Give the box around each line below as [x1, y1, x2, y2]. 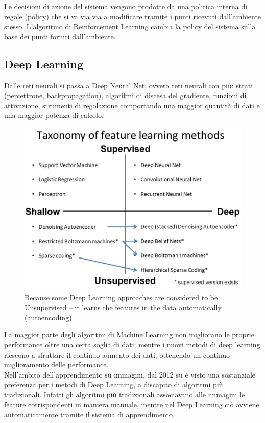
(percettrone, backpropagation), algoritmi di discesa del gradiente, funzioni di [4, 90, 247, 101]
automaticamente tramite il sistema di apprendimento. [4, 409, 175, 420]
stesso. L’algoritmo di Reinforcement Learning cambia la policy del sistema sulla [4, 21, 256, 32]
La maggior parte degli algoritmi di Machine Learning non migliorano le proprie [4, 329, 254, 340]
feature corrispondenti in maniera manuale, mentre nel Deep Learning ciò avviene [4, 399, 259, 410]
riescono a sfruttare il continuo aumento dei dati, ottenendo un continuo [4, 349, 230, 360]
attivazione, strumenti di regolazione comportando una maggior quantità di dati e [4, 100, 260, 110]
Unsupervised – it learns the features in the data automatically [25, 302, 222, 313]
